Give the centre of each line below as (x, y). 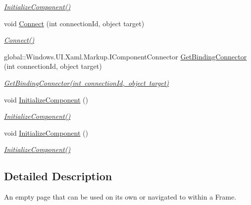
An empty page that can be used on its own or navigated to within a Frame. (120, 197)
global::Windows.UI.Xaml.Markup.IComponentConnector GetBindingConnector (125, 56)
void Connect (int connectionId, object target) (74, 23)
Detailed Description (58, 176)
